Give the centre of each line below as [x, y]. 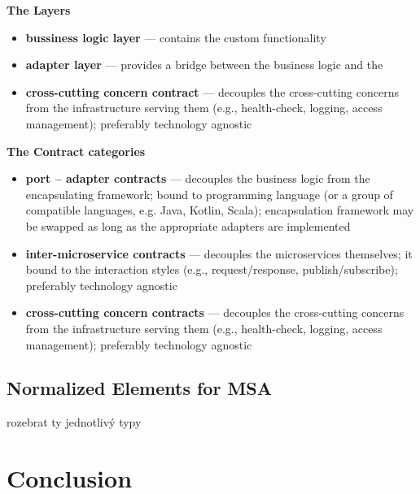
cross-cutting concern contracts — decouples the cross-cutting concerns [215, 312]
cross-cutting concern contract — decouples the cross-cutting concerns [212, 91]
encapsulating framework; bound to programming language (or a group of [209, 194]
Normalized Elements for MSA [140, 388]
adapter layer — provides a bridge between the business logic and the [204, 65]
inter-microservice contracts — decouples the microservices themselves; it [219, 253]
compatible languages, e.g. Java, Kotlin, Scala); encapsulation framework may [220, 210]
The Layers [39, 10]
